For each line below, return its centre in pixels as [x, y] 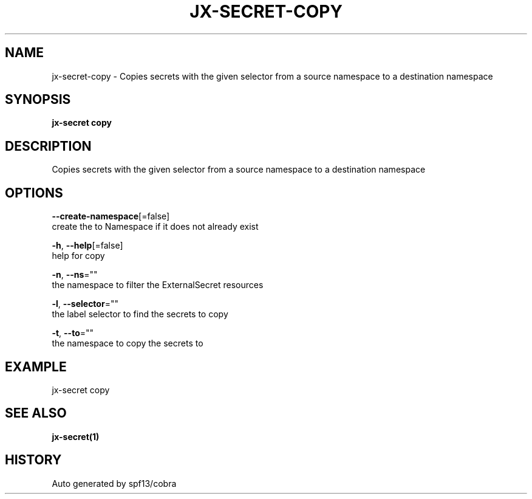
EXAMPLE [36, 367]
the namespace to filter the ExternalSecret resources [158, 285]
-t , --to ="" [73, 333]
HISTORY [33, 460]
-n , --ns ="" [75, 275]
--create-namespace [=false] [111, 216]
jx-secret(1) [76, 436]
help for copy [78, 256]
